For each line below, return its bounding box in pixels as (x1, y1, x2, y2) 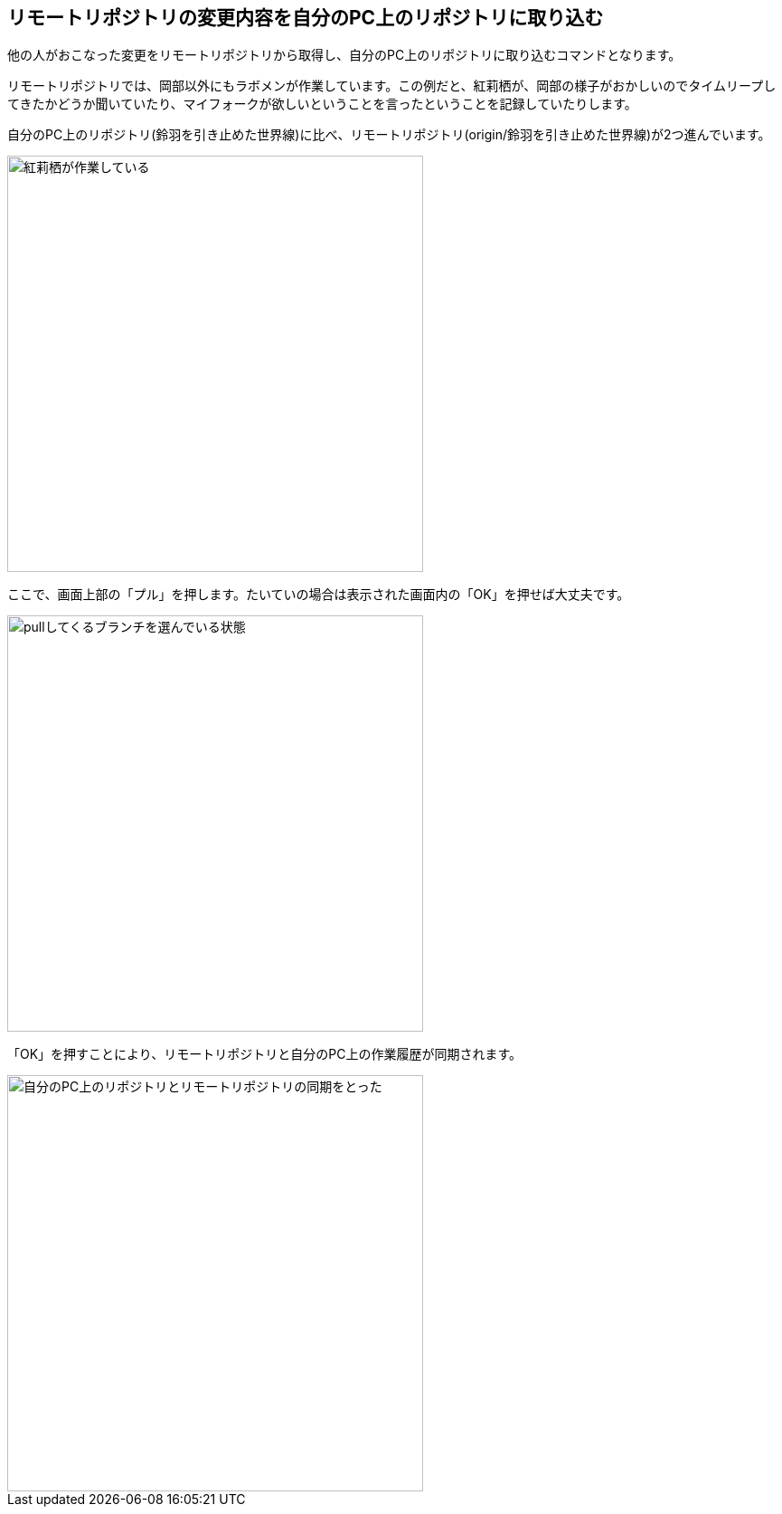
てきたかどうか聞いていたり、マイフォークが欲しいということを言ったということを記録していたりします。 (7, 96, 637, 112)
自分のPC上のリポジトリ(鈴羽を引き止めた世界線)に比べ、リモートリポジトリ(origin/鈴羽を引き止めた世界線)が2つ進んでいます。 (7, 127, 771, 143)
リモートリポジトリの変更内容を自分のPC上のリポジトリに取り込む (7, 6, 604, 29)
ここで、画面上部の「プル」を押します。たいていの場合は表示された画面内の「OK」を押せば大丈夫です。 (7, 586, 630, 603)
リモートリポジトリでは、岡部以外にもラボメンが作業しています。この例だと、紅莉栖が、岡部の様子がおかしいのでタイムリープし (7, 78, 777, 94)
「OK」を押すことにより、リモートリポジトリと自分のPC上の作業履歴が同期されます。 (7, 1046, 523, 1062)
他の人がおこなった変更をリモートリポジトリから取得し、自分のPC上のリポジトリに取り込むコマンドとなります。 (7, 47, 682, 63)
